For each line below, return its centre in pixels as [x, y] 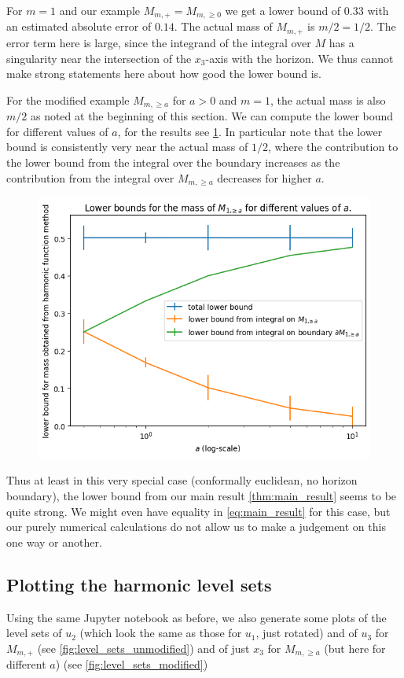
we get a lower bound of [283, 10]
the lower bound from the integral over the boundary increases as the [173, 162]
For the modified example [68, 99]
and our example [100, 10]
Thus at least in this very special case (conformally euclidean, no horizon [182, 480]
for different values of [57, 131]
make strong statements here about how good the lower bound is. [164, 74]
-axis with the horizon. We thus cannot [299, 58]
